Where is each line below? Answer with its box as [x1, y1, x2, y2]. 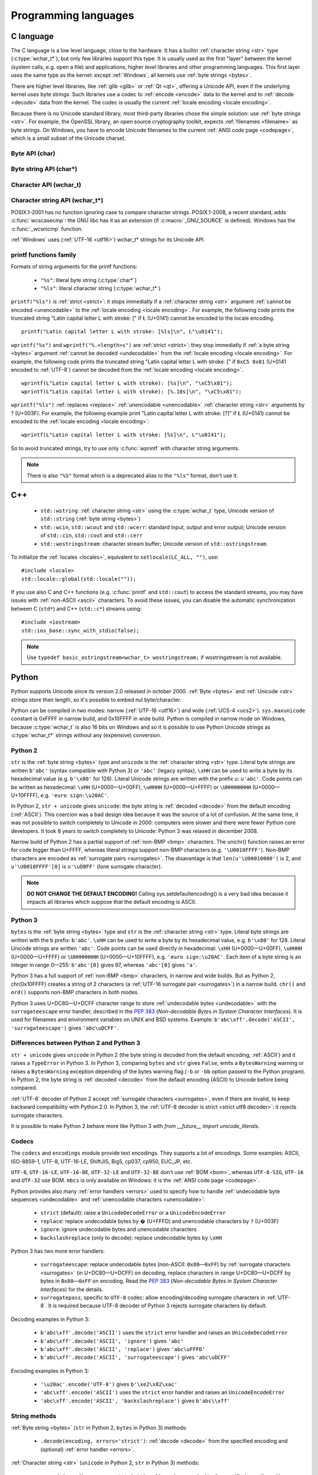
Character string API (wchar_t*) [11, 196, 104, 205]
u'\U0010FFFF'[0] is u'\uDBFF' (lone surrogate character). [11, 863, 163, 870]
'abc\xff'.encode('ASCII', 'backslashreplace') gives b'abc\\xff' [40, 1397, 231, 1404]
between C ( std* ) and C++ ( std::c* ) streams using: [11, 605, 142, 612]
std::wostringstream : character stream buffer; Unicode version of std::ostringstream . [40, 540, 268, 547]
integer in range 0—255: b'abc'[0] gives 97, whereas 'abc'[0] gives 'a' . [11, 961, 197, 968]
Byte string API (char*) [11, 165, 78, 173]
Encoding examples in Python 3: [11, 1367, 90, 1374]
